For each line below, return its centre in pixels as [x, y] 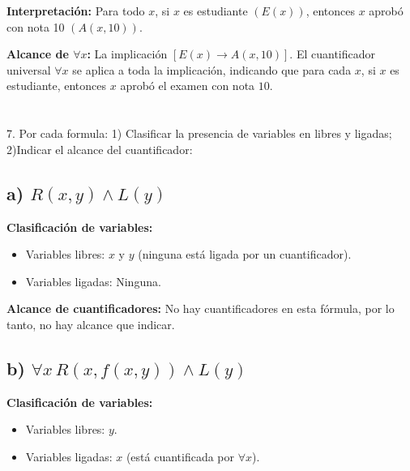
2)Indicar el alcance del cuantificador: [100, 149]
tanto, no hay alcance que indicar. [91, 324]
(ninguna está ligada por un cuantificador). [245, 254]
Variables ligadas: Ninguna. [93, 281]
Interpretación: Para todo [76, 11]
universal [29, 69]
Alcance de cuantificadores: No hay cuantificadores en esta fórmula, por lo [201, 308]
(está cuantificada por [180, 456]
